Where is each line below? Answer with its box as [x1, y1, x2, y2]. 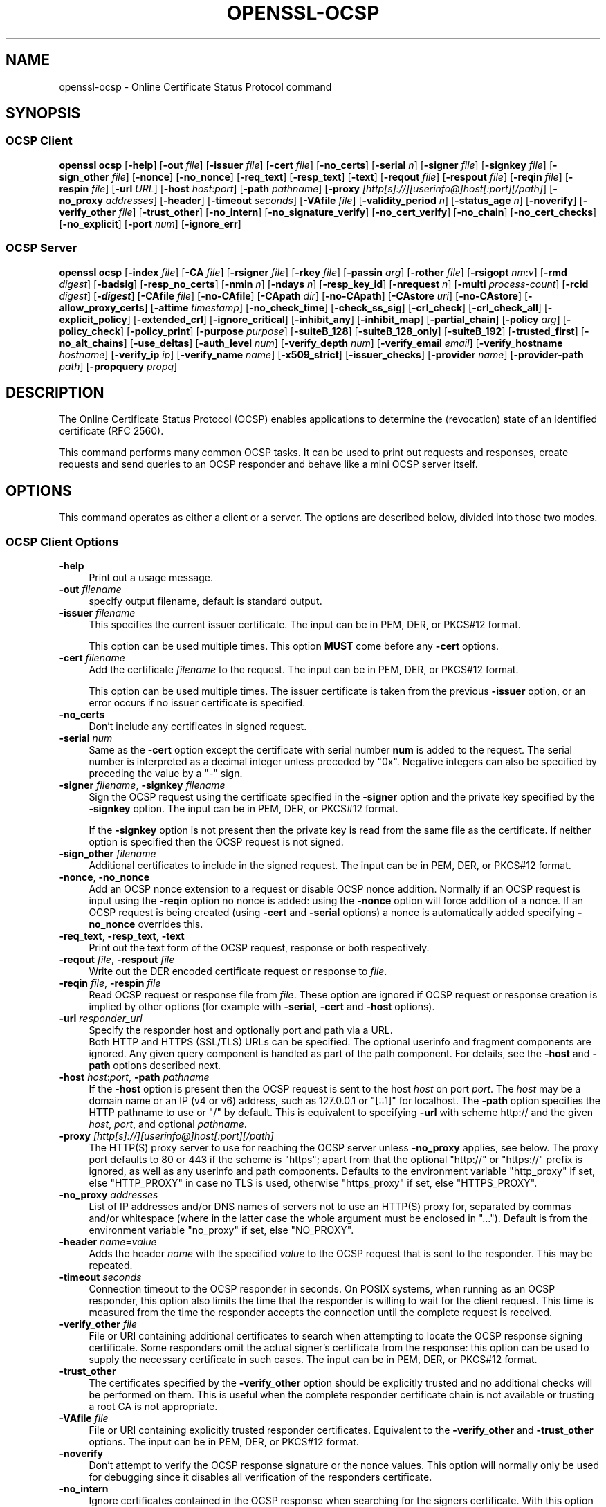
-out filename [59, 583, 122, 595]
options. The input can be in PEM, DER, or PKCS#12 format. [89, 1436, 359, 1447]
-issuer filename [59, 607, 136, 619]
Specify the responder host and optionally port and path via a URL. [89, 1024, 393, 1036]
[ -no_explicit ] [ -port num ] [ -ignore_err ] [59, 217, 241, 230]
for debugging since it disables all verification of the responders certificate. [89, 1471, 432, 1483]
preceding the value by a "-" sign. [89, 767, 243, 779]
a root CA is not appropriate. [89, 1400, 218, 1412]
